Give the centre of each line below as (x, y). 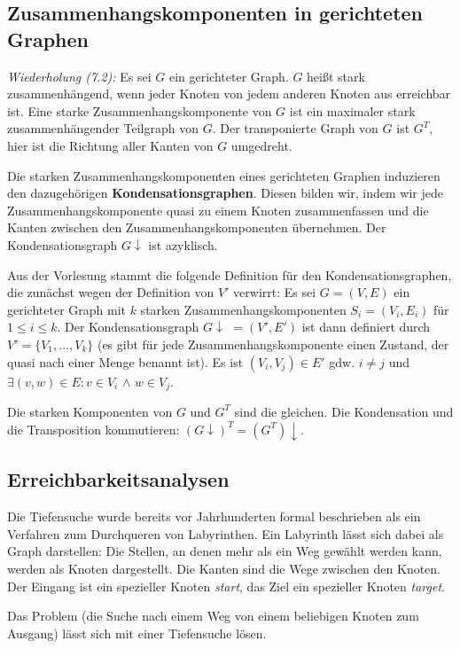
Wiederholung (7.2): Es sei (79, 76)
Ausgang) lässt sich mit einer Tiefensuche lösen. (137, 633)
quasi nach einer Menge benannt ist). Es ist (125, 361)
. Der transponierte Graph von (295, 128)
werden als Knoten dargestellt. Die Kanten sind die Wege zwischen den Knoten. (224, 568)
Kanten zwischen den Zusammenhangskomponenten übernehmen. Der (197, 227)
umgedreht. (261, 145)
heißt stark (336, 76)
